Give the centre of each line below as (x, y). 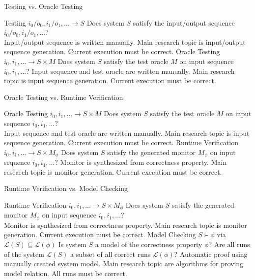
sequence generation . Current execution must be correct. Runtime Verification (121, 142)
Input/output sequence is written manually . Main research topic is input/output (125, 42)
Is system (72, 244)
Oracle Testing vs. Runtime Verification (64, 97)
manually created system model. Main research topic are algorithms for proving (124, 264)
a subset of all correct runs (110, 254)
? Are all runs (229, 244)
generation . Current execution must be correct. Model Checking (100, 234)
